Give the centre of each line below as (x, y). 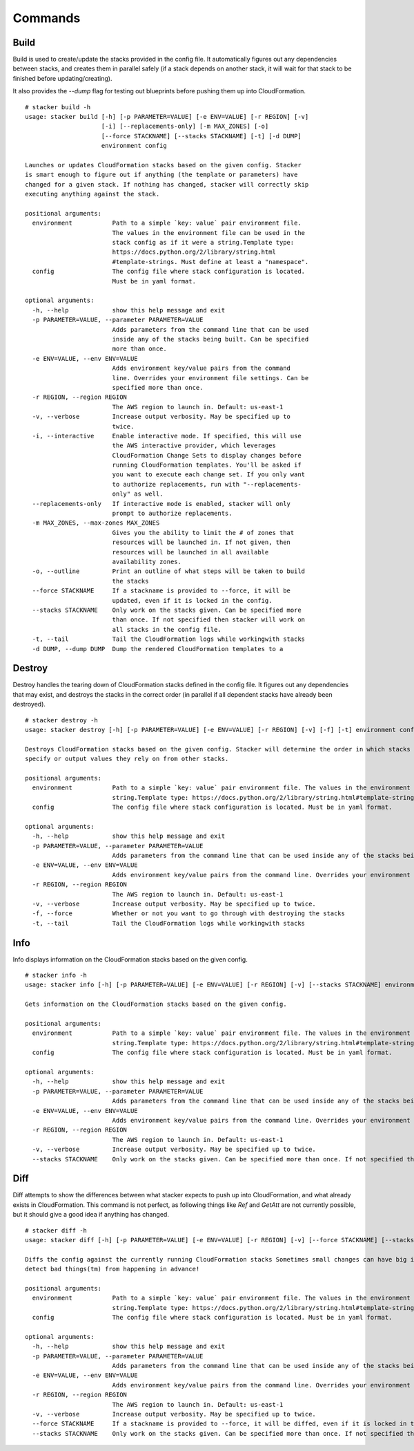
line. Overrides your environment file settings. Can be (210, 378)
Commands (47, 18)
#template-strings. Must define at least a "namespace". (210, 262)
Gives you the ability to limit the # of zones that (203, 533)
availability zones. (147, 561)
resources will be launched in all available (190, 552)
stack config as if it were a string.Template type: (203, 243)
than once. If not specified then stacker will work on (209, 620)
